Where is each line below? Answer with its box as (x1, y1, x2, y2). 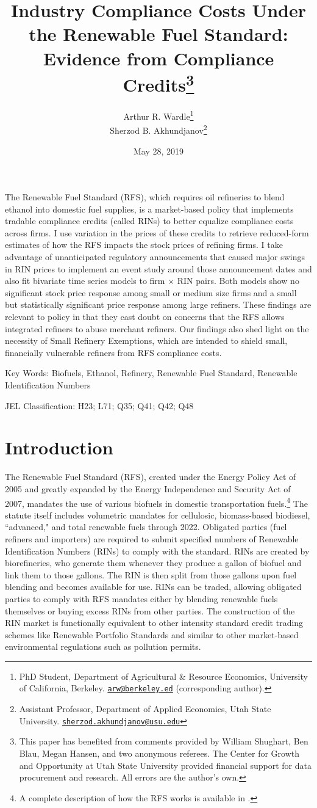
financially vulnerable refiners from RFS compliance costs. (5, 346, 222, 359)
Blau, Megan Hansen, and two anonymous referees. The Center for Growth (19, 746, 299, 759)
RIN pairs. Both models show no (177, 274, 299, 287)
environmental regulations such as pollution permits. (5, 640, 201, 653)
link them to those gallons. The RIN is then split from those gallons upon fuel (5, 568, 297, 581)
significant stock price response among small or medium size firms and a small (5, 286, 297, 299)
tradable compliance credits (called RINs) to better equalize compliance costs (5, 214, 294, 227)
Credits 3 (123, 69, 194, 97)
